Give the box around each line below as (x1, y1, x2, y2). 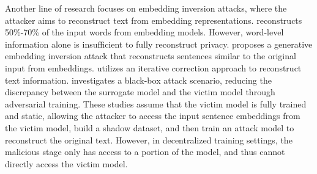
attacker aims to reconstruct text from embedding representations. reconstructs (5, 13, 302, 26)
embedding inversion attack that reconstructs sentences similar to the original (5, 49, 296, 62)
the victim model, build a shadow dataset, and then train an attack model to (5, 121, 294, 134)
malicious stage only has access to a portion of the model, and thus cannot (5, 145, 285, 158)
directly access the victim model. (5, 157, 128, 170)
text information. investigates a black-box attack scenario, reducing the (5, 73, 272, 86)
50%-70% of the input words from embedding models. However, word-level (5, 26, 284, 38)
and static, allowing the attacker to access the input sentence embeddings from (5, 109, 300, 122)
